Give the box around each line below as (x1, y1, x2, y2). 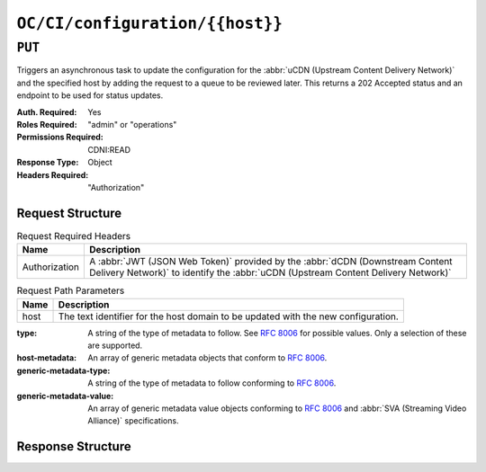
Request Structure (16, 205, 122, 220)
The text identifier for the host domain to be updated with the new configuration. (58, 310, 400, 323)
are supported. (87, 340, 143, 351)
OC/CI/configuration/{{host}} (16, 13, 283, 33)
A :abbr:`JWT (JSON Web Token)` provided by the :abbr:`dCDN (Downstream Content (89, 255, 453, 268)
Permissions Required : (16, 131, 103, 143)
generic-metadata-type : (16, 365, 111, 376)
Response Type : (16, 157, 79, 168)
